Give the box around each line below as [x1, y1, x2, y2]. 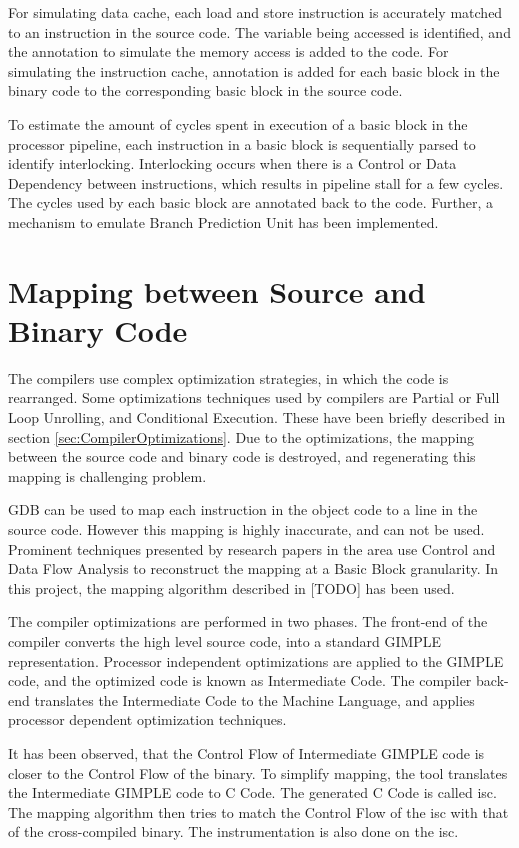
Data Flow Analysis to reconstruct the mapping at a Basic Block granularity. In [8, 558, 499, 579]
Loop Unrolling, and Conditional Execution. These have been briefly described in [8, 407, 506, 428]
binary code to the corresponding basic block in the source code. [8, 80, 403, 101]
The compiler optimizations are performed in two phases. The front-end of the [8, 611, 488, 632]
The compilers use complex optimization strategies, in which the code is [8, 367, 449, 388]
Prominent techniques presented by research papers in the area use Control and [8, 538, 496, 559]
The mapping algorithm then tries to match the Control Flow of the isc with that [8, 801, 509, 822]
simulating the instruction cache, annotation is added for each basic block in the [8, 60, 500, 81]
